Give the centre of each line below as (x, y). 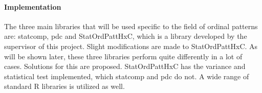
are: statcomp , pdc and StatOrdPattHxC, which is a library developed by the (126, 36)
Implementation (33, 6)
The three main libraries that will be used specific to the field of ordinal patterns (131, 26)
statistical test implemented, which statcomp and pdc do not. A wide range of (127, 76)
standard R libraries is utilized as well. (64, 86)
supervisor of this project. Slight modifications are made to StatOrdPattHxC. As (131, 46)
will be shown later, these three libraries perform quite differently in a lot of (123, 56)
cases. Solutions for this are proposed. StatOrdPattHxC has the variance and (125, 66)
